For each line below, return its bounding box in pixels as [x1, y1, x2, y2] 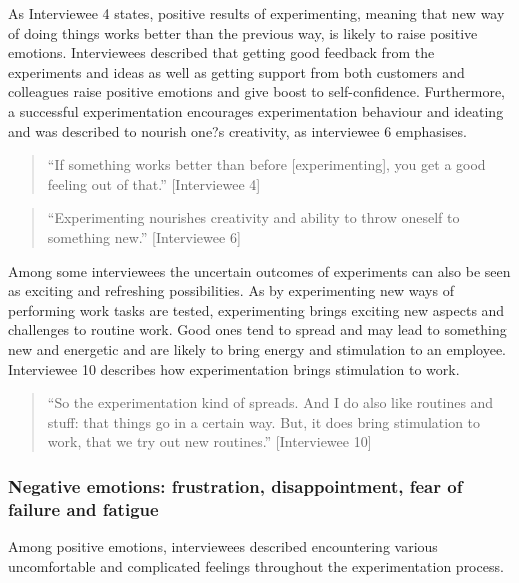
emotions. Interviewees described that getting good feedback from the [8, 42, 435, 63]
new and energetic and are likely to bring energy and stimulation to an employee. [8, 338, 507, 359]
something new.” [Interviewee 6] [47, 226, 241, 247]
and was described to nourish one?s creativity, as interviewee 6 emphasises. [8, 120, 467, 141]
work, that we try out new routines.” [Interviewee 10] [47, 431, 372, 452]
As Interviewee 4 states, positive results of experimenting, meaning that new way [8, 3, 505, 23]
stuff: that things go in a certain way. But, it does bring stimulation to [47, 411, 481, 432]
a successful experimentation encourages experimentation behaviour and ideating [8, 100, 504, 121]
